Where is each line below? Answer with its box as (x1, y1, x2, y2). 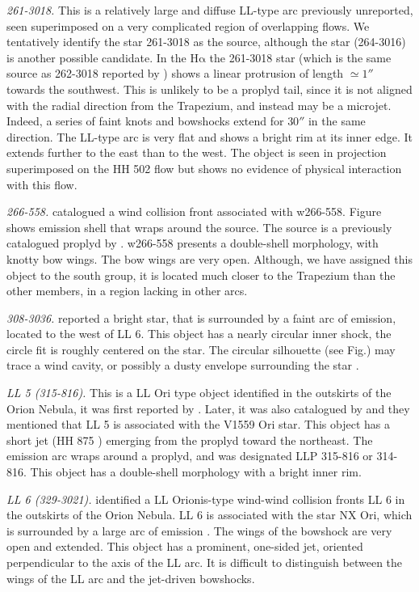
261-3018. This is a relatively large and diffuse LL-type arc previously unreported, (6, 2, 413, 18)
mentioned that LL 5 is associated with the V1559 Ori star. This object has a (6, 416, 390, 433)
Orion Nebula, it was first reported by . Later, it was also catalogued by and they (6, 400, 410, 417)
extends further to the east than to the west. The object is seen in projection (6, 144, 387, 161)
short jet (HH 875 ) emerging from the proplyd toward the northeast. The (6, 431, 373, 448)
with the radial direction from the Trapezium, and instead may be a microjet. (6, 96, 392, 113)
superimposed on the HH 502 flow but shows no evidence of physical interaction (6, 159, 402, 176)
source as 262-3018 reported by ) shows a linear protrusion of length (6, 65, 344, 82)
